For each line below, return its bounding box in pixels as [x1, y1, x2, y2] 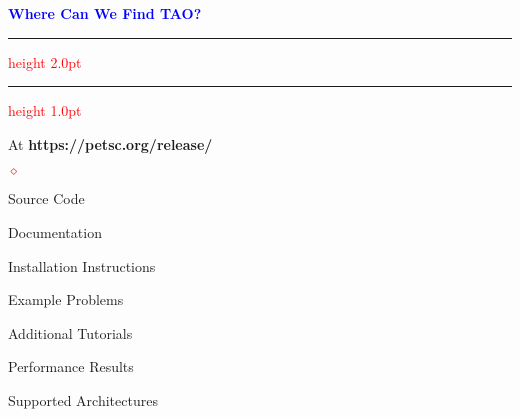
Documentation [8, 221, 102, 242]
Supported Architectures [8, 389, 158, 410]
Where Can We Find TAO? [8, 3, 202, 23]
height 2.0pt [8, 51, 82, 72]
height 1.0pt [8, 100, 82, 121]
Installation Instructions [8, 255, 156, 276]
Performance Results [8, 356, 134, 377]
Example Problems [8, 289, 124, 310]
